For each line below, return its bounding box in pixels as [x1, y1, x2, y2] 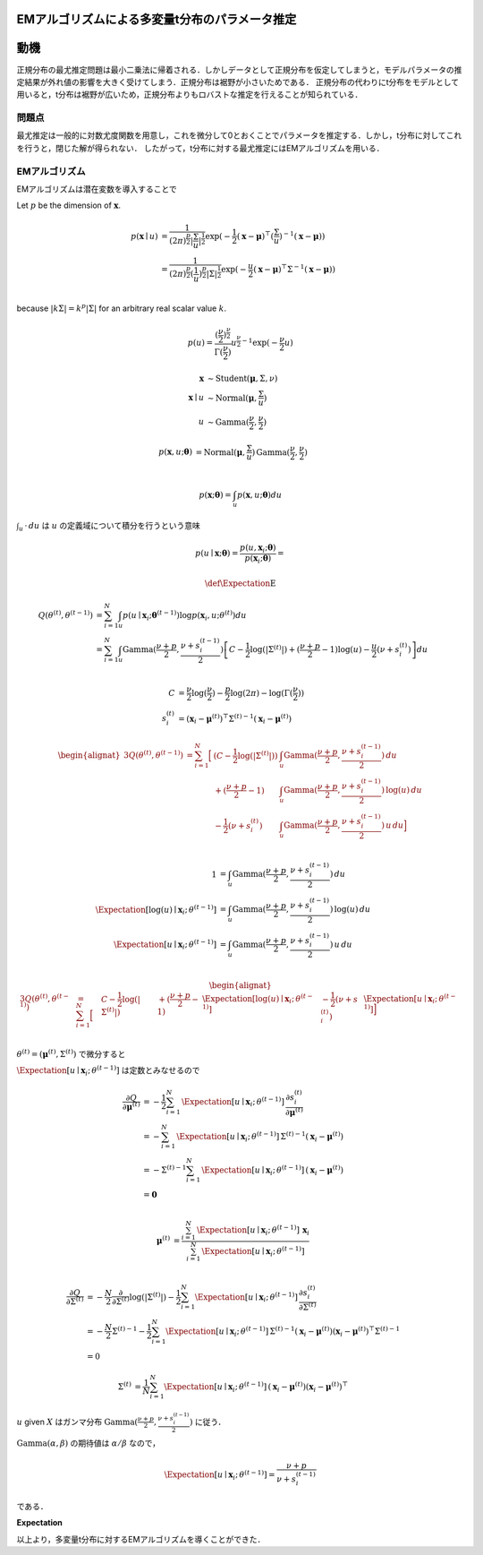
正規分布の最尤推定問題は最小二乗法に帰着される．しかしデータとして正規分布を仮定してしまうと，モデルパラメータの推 [16, 64, 462, 75]
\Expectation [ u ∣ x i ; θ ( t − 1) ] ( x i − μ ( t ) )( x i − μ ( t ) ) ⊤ [164, 1379, 349, 1394]
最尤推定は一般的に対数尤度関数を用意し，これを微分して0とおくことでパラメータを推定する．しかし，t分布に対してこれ [16, 130, 462, 141]
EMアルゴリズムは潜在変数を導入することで [16, 184, 178, 194]
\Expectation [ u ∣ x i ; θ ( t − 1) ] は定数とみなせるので [16, 1064, 200, 1078]
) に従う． [189, 1416, 226, 1427]
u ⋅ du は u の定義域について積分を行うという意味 [18, 520, 200, 533]
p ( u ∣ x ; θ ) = [195, 548, 239, 559]
